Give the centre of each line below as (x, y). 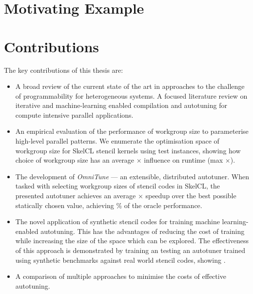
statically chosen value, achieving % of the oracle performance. (109, 205)
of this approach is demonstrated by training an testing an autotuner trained (130, 250)
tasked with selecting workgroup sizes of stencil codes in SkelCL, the (117, 186)
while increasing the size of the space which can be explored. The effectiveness (132, 241)
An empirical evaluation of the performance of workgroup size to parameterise (132, 131)
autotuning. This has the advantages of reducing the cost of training (143, 231)
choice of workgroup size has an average (75, 160)
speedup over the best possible (191, 196)
